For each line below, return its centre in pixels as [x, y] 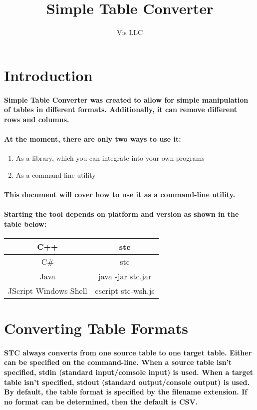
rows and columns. [37, 119]
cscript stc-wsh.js [125, 290]
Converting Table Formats [96, 328]
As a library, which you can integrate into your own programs [110, 158]
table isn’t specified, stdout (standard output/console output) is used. [127, 382]
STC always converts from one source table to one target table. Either [128, 352]
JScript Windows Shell [48, 290]
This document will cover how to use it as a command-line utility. [120, 194]
